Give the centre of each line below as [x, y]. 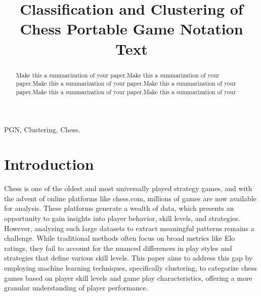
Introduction [49, 164]
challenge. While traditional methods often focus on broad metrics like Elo [120, 238]
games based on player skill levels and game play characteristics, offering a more [128, 277]
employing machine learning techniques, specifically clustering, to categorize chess [130, 267]
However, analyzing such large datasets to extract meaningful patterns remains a [129, 228]
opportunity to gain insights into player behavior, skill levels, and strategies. [122, 218]
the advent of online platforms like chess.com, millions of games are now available [130, 198]
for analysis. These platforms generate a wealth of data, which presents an [119, 208]
